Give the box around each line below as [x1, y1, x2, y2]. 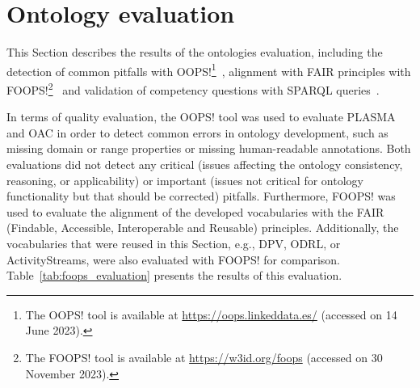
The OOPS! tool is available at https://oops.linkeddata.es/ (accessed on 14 [25, 306, 397, 323]
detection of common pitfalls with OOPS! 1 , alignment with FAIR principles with [6, 60, 411, 79]
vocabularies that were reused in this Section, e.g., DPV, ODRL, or [6, 234, 341, 251]
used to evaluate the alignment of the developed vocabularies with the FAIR [6, 203, 384, 220]
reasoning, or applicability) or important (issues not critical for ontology [6, 171, 363, 188]
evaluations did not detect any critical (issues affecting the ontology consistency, [6, 156, 403, 172]
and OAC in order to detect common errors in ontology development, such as [6, 124, 388, 141]
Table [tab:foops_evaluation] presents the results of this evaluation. [6, 267, 342, 284]
